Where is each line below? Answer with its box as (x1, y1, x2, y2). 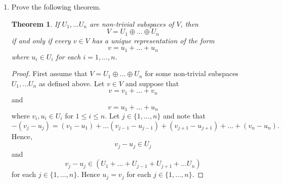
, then (180, 18, 198, 29)
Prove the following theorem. (11, 2, 101, 12)
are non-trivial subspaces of (89, 18, 174, 29)
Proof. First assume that (11, 68, 88, 79)
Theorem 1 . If (11, 18, 60, 29)
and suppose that (125, 78, 179, 88)
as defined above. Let (38, 78, 105, 88)
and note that (163, 110, 206, 120)
